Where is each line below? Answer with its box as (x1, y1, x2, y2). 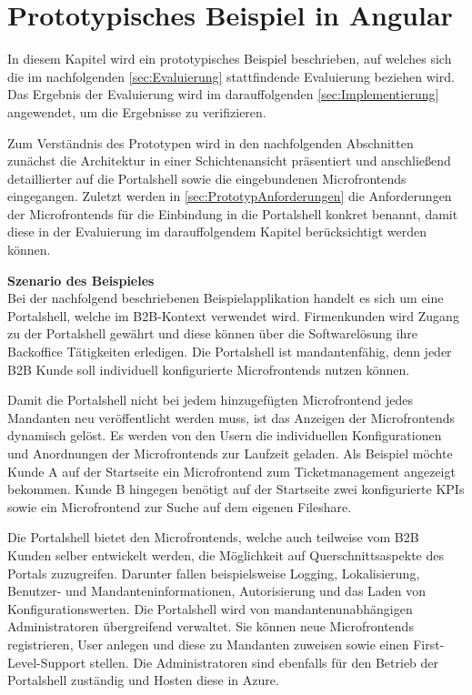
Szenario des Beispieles (7, 270, 155, 289)
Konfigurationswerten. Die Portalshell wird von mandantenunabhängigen (7, 599, 413, 618)
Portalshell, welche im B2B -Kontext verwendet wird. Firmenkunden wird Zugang (7, 306, 459, 325)
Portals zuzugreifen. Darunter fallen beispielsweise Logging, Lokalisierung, (7, 563, 420, 582)
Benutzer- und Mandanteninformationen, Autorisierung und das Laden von (7, 581, 427, 600)
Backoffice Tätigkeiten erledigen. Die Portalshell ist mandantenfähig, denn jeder (7, 342, 452, 361)
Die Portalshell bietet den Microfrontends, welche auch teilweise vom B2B (7, 528, 419, 547)
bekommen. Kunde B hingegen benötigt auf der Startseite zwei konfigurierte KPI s (7, 479, 465, 499)
